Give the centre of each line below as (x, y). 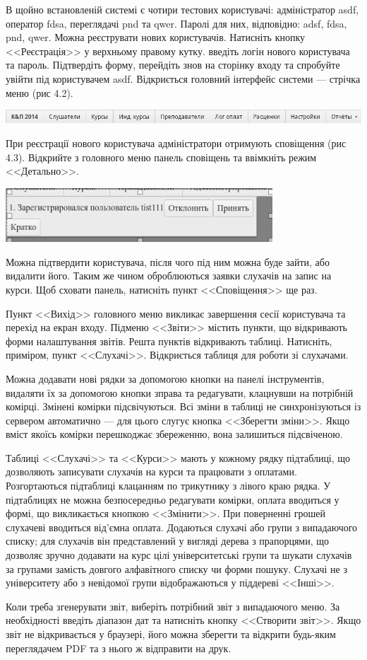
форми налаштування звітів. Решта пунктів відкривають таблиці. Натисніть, (169, 341)
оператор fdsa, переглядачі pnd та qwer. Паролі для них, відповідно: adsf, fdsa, (176, 23)
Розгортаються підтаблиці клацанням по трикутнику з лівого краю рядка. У (168, 486)
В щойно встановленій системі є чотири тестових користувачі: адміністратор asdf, (182, 9)
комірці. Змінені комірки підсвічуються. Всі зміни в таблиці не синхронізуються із (183, 406)
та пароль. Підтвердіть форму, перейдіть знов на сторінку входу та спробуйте (173, 65)
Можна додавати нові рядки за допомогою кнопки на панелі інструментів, (165, 378)
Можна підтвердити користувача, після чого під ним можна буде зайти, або (168, 261)
